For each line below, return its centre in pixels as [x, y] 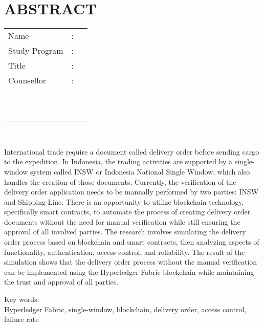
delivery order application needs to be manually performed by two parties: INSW [131, 192]
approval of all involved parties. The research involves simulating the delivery [125, 232]
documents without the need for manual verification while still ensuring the [122, 221]
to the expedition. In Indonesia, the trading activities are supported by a [118, 161]
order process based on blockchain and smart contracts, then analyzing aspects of [132, 242]
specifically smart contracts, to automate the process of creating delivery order [127, 212]
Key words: [22, 299]
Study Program [36, 51]
